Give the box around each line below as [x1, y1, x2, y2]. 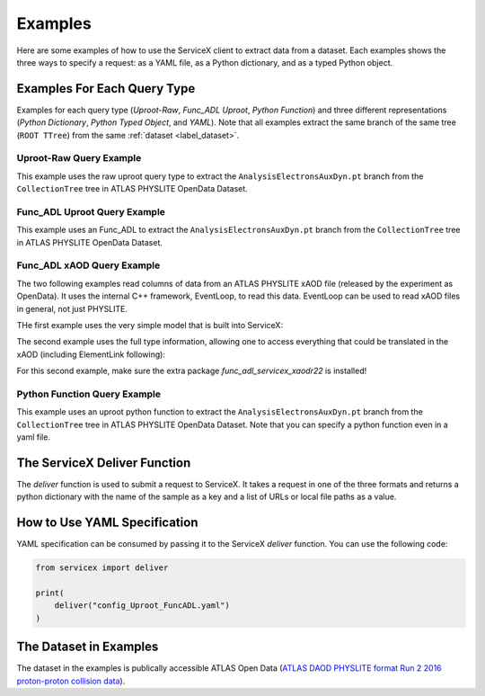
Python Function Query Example [16, 388, 162, 400]
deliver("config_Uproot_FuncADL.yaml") [54, 601, 231, 611]
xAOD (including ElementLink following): [16, 349, 166, 360]
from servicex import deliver [35, 563, 169, 573]
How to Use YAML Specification [16, 515, 198, 531]
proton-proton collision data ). [16, 675, 126, 686]
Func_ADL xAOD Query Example [16, 259, 161, 272]
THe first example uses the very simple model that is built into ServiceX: [16, 320, 283, 330]
